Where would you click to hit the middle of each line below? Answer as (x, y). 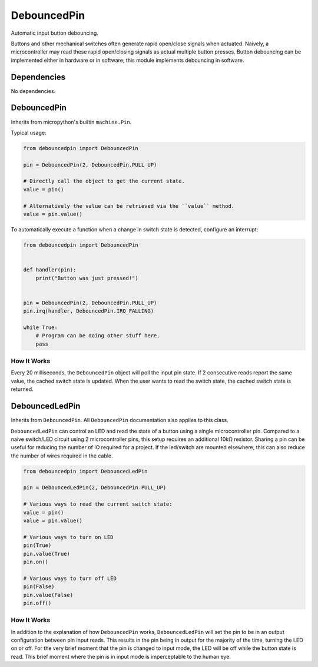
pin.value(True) (47, 554)
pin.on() (36, 562)
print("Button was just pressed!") (87, 278)
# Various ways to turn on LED (69, 537)
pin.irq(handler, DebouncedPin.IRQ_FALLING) (89, 311)
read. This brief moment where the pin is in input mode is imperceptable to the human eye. (121, 656)
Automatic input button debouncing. (54, 33)
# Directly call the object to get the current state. (104, 181)
